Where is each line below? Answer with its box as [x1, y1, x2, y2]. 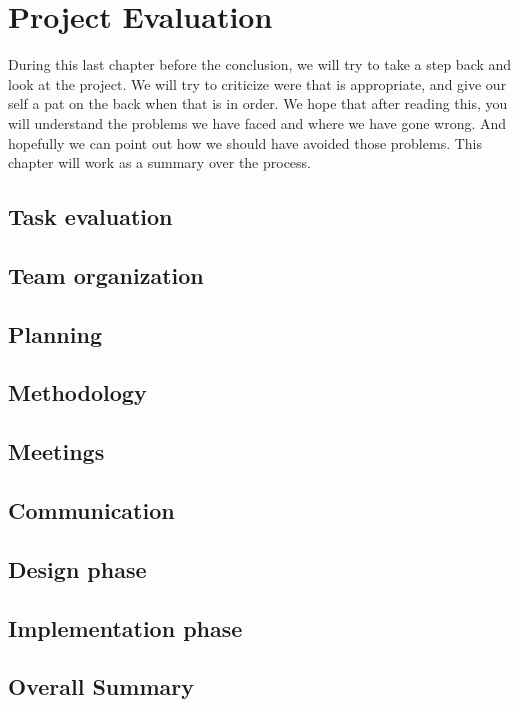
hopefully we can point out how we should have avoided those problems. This [8, 132, 483, 153]
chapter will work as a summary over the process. [8, 152, 312, 173]
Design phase [8, 553, 147, 584]
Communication [8, 494, 175, 525]
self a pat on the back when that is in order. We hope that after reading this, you [8, 93, 508, 114]
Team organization [8, 259, 204, 290]
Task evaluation [8, 201, 173, 232]
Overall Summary [8, 671, 194, 702]
